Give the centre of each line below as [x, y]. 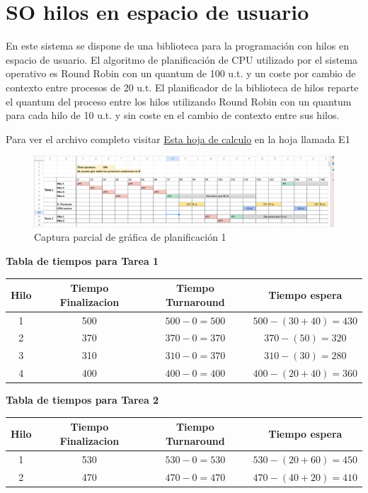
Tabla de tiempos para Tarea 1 [82, 261]
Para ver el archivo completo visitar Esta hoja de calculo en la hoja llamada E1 [178, 138]
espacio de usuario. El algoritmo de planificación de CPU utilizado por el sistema [182, 59]
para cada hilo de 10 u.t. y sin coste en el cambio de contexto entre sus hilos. [173, 115]
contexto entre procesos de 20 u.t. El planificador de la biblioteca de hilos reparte [182, 87]
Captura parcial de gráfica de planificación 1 [130, 237]
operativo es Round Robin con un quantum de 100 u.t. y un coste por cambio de [181, 73]
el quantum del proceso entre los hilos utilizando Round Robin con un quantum [179, 101]
